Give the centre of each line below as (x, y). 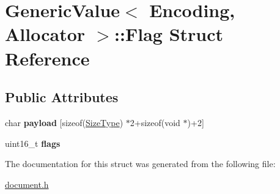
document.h (27, 184)
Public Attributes (62, 97)
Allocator (45, 34)
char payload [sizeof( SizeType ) (64, 122)
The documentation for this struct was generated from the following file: (140, 164)
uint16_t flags (33, 143)
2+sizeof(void (155, 122)
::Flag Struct (169, 34)
